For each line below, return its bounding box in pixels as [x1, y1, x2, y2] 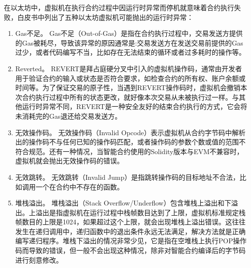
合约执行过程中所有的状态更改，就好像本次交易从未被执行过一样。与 [22, 92, 239, 102]
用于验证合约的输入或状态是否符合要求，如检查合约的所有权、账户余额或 [15, 73, 246, 83]
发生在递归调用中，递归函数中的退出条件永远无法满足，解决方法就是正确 [15, 226, 246, 236]
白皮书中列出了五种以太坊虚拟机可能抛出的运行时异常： [17, 12, 193, 22]
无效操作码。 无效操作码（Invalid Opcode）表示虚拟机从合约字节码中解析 [15, 127, 246, 137]
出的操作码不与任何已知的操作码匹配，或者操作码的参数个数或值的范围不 [15, 137, 246, 147]
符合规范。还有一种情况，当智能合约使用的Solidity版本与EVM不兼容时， [15, 146, 244, 156]
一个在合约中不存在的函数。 [35, 181, 124, 191]
